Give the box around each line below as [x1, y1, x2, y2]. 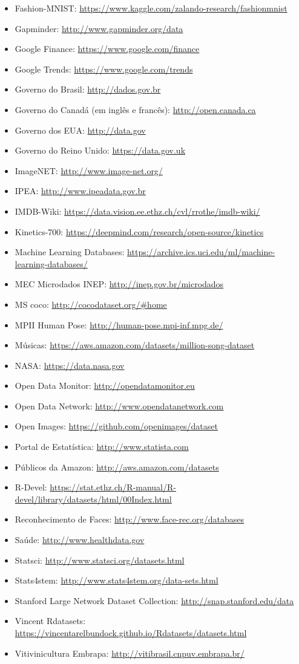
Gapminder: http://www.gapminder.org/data [15, 22, 183, 34]
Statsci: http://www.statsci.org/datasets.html [15, 553, 185, 566]
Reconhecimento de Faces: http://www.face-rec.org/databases [15, 513, 245, 526]
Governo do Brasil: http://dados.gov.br [15, 83, 161, 96]
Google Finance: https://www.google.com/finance [15, 42, 200, 55]
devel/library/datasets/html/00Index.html [15, 492, 172, 505]
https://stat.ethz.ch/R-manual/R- [50, 481, 176, 493]
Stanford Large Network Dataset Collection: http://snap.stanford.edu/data [15, 594, 294, 607]
